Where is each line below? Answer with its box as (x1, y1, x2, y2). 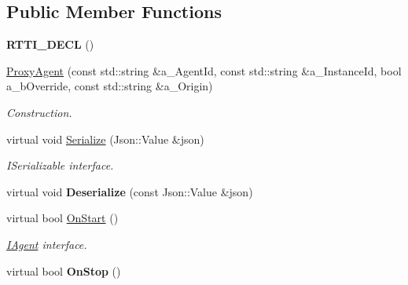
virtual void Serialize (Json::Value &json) (6, 130, 204, 147)
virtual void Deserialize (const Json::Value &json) (6, 183, 253, 199)
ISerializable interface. (6, 157, 114, 174)
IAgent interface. (6, 236, 87, 252)
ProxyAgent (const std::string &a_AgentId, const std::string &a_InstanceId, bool (6, 62, 402, 79)
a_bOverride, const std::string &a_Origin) (6, 78, 213, 94)
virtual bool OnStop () (6, 262, 121, 279)
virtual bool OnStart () (6, 210, 119, 226)
